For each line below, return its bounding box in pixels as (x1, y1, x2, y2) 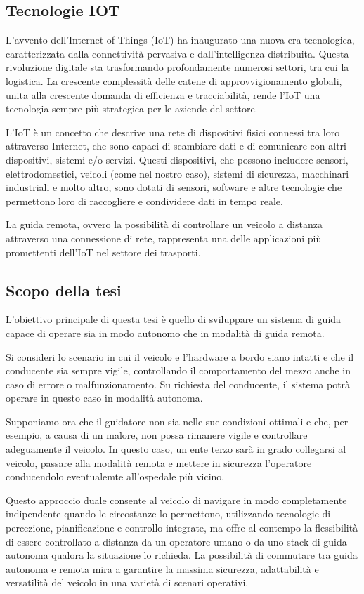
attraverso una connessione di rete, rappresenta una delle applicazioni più (6, 230, 322, 245)
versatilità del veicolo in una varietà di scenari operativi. (6, 575, 249, 590)
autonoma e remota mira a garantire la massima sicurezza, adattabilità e (6, 561, 319, 576)
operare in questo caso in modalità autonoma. (6, 390, 203, 405)
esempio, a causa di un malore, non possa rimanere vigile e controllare (6, 428, 308, 442)
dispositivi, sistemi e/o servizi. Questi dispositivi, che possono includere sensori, (6, 152, 349, 166)
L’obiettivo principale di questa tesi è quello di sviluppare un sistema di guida (6, 312, 342, 326)
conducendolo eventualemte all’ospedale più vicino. (6, 469, 225, 484)
